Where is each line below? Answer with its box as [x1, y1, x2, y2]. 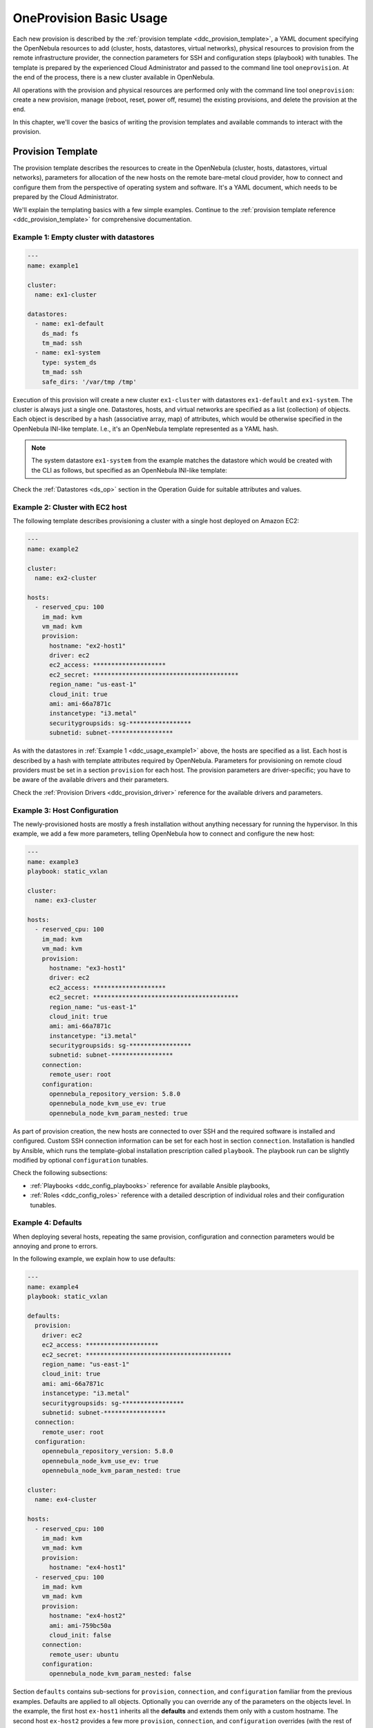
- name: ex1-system [35, 349, 101, 357]
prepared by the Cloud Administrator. [12, 193, 119, 201]
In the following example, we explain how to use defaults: [12, 1255, 176, 1263]
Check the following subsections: [12, 1169, 108, 1177]
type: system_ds [41, 358, 97, 366]
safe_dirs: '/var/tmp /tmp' [41, 377, 137, 386]
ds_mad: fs [41, 329, 79, 337]
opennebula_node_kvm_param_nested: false [49, 1670, 191, 1678]
